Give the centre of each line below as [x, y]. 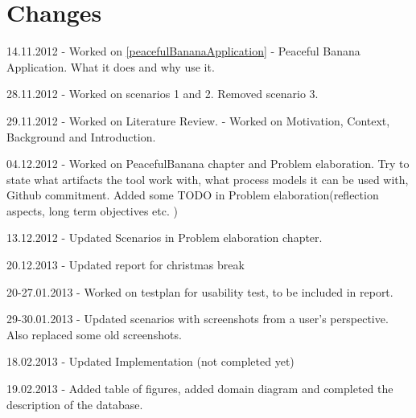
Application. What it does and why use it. [111, 66]
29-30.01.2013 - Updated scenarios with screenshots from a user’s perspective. [198, 319]
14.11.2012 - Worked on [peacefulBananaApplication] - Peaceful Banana [183, 51]
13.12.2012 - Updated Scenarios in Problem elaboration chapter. [165, 238]
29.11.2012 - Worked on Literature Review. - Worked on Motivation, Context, [198, 120]
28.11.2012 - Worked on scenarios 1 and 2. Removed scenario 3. [163, 94]
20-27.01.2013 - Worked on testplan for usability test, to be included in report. [200, 291]
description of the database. [75, 404]
